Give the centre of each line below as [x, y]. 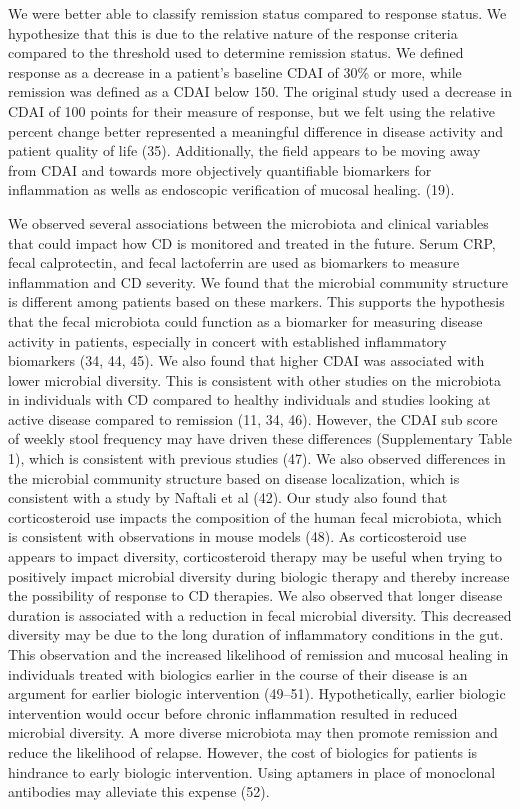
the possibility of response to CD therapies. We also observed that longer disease [255, 595]
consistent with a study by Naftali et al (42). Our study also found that [228, 497]
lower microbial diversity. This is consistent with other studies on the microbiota [255, 379]
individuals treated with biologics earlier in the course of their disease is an [238, 673]
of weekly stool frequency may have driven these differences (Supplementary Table [260, 438]
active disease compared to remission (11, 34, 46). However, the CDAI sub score [253, 418]
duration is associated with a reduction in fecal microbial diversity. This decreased [260, 614]
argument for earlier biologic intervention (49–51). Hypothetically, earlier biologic [257, 693]
